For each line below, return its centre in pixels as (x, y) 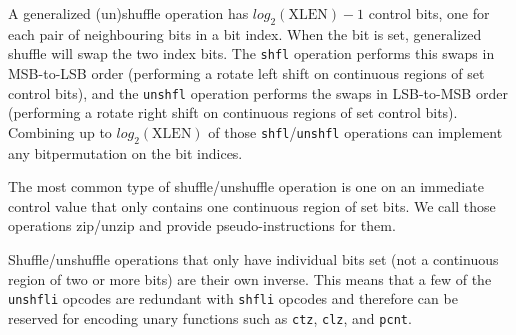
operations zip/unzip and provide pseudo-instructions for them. (202, 225)
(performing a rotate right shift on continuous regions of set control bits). (233, 112)
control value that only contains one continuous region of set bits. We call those (252, 205)
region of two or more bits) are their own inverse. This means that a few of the (250, 278)
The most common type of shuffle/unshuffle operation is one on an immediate (246, 186)
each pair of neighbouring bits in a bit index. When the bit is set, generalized (245, 33)
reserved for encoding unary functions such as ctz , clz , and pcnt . (210, 317)
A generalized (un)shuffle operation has (128, 13)
